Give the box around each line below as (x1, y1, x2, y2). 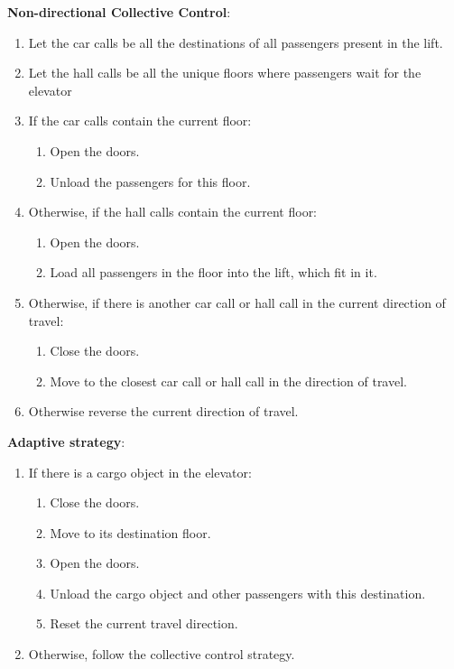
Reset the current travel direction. (50, 614, 238, 633)
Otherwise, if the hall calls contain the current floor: (28, 202, 318, 221)
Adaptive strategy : (7, 432, 125, 451)
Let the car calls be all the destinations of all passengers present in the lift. (28, 33, 443, 51)
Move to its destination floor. (50, 523, 211, 542)
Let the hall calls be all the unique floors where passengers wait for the (28, 63, 422, 82)
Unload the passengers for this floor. (50, 172, 251, 190)
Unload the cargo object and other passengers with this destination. (50, 583, 426, 602)
